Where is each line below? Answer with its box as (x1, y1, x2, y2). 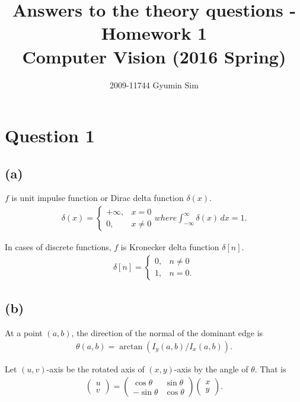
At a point (5, 326, 43, 339)
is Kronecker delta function (120, 241, 219, 253)
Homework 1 (101, 21, 208, 45)
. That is (254, 362, 286, 375)
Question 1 (5, 123, 95, 148)
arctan (119, 342, 143, 351)
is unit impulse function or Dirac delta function (11, 192, 184, 204)
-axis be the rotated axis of (46, 362, 145, 375)
